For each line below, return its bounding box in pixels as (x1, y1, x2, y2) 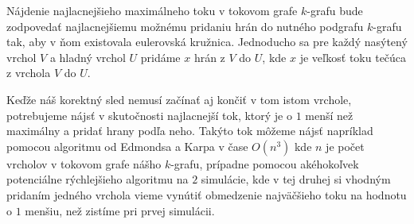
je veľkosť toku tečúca (299, 48, 407, 65)
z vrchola (6, 64, 51, 81)
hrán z (193, 48, 225, 65)
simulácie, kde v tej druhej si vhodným (201, 171, 391, 187)
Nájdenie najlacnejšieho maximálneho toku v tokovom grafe (6, 2, 298, 18)
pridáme (140, 48, 181, 65)
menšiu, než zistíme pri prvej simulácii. (25, 202, 215, 218)
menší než (305, 106, 353, 123)
